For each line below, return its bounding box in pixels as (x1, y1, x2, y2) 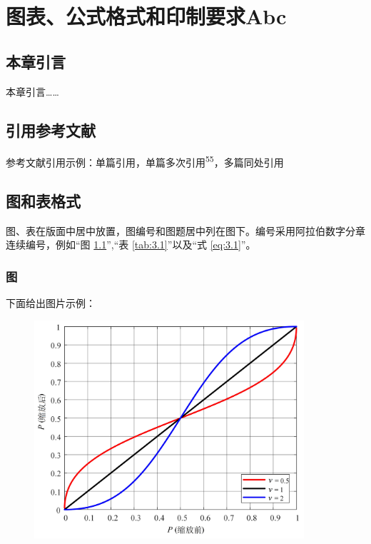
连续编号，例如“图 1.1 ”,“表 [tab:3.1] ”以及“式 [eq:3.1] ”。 (6, 237, 256, 252)
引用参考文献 (6, 119, 96, 141)
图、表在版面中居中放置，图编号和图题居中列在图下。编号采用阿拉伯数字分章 (6, 223, 365, 238)
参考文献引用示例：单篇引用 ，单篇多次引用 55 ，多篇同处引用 (6, 153, 284, 170)
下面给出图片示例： (6, 296, 96, 311)
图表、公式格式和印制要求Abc (6, 1, 287, 31)
